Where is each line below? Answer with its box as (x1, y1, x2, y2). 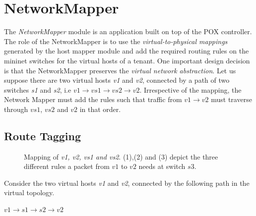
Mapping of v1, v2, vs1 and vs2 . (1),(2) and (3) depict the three (24, 151, 218, 162)
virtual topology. (4, 187, 55, 198)
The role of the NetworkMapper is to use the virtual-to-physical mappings (4, 36, 228, 46)
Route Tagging (4, 128, 81, 143)
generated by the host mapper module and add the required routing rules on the (4, 46, 249, 56)
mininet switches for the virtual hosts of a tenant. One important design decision (4, 55, 250, 65)
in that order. (79, 104, 121, 114)
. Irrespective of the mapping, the (139, 84, 242, 95)
